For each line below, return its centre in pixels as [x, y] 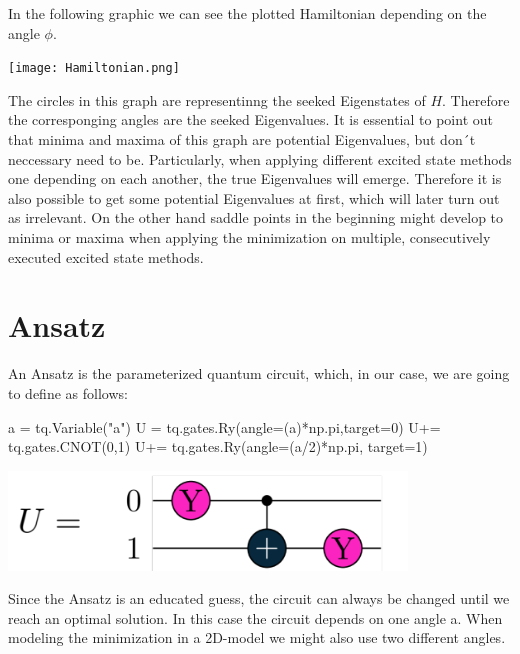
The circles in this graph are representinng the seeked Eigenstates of [217, 99]
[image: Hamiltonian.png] [94, 68]
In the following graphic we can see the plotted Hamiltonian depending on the [247, 13]
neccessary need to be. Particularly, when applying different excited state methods [260, 158]
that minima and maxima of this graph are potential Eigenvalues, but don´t [242, 139]
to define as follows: [68, 392]
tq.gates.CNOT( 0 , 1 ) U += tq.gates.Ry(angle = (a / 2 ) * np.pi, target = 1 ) [218, 446]
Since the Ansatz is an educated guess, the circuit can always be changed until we [259, 598]
